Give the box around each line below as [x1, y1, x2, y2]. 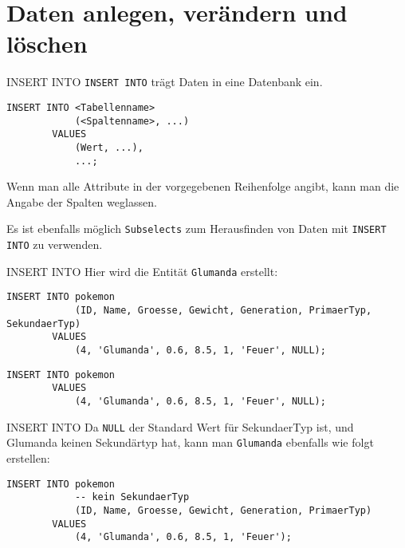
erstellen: [6, 449, 50, 466]
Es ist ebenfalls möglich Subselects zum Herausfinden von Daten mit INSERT [6, 220, 387, 237]
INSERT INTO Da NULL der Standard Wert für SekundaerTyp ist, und [6, 418, 354, 435]
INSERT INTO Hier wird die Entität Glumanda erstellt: [6, 262, 278, 279]
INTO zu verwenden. [6, 236, 103, 253]
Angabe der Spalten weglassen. [6, 193, 157, 210]
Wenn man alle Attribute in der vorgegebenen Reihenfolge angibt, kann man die [6, 178, 399, 195]
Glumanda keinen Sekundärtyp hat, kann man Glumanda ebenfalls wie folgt [6, 434, 374, 451]
